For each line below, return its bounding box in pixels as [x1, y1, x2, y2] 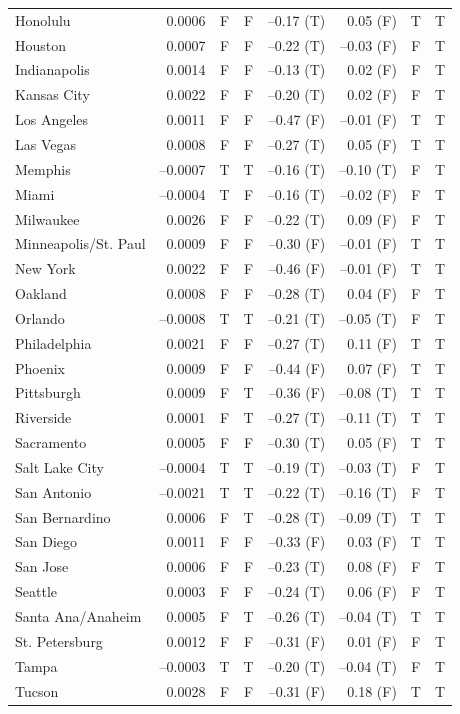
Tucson [15, 680, 59, 701]
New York [15, 258, 76, 279]
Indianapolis [15, 59, 90, 80]
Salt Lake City [15, 456, 104, 477]
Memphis [15, 158, 71, 179]
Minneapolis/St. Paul [15, 233, 146, 254]
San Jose [15, 556, 69, 577]
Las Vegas [15, 133, 76, 154]
